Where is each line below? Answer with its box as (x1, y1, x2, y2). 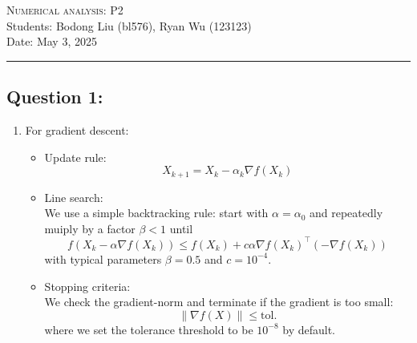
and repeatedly (309, 204, 383, 221)
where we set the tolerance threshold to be (44, 321, 253, 337)
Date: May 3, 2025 (6, 33, 97, 50)
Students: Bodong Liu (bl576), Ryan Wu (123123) (6, 17, 252, 34)
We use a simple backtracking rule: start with (44, 204, 269, 221)
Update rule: (44, 148, 107, 165)
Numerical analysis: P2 (6, 2, 123, 18)
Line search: (44, 188, 103, 205)
